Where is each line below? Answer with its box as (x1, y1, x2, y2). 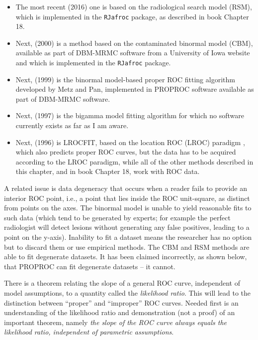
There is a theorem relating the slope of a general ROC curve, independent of (4, 278, 240, 288)
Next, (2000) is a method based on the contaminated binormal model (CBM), (15, 37, 253, 48)
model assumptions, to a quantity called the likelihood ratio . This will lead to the (4, 287, 251, 298)
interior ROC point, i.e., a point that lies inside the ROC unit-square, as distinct (4, 192, 250, 203)
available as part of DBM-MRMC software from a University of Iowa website (15, 47, 250, 58)
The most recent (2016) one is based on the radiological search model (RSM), (15, 1, 252, 11)
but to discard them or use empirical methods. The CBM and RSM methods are (4, 241, 250, 252)
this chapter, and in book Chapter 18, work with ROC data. (15, 166, 200, 176)
